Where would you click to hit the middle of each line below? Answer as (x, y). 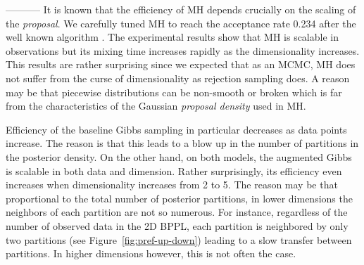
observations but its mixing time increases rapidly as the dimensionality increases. (183, 50)
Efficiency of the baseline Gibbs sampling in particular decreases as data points (176, 129)
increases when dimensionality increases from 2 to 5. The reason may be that (172, 185)
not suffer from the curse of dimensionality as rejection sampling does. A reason (178, 78)
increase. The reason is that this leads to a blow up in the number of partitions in (182, 143)
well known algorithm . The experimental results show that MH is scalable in (172, 37)
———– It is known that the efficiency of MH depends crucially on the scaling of (181, 9)
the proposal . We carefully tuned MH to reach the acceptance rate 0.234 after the (181, 23)
